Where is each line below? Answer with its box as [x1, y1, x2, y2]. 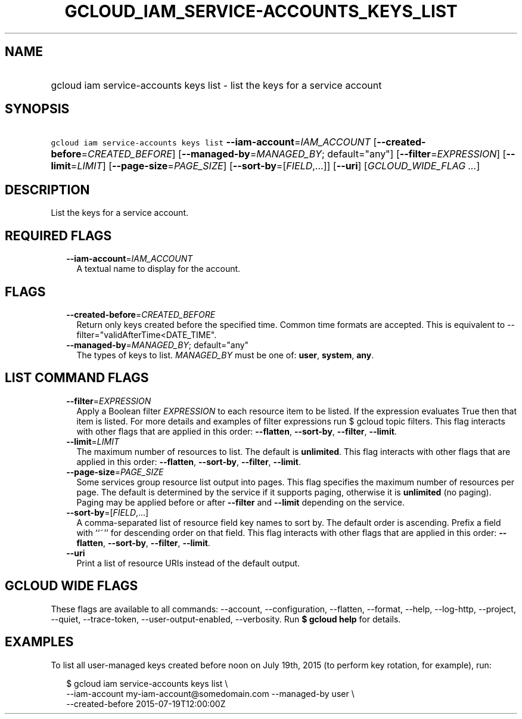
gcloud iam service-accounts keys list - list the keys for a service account [51, 79, 382, 91]
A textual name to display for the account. [76, 264, 241, 274]
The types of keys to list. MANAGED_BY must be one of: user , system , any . [76, 349, 374, 360]
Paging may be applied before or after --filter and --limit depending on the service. [76, 497, 405, 507]
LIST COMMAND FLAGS [5, 370, 149, 386]
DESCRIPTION [5, 182, 90, 197]
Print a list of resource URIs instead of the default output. [76, 557, 300, 568]
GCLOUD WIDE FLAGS [5, 578, 138, 594]
